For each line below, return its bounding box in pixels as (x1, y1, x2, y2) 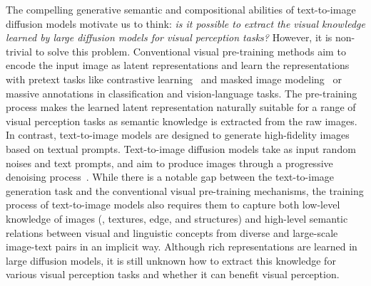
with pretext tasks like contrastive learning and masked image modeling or (6, 71, 342, 86)
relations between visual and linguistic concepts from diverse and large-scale (6, 225, 338, 240)
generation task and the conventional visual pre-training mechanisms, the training (6, 183, 364, 198)
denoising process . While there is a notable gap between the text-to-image (6, 169, 335, 184)
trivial (6, 43, 33, 58)
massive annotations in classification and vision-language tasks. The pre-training (6, 85, 357, 100)
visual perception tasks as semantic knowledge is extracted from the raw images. (6, 113, 357, 128)
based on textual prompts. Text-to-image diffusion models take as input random (6, 141, 356, 156)
